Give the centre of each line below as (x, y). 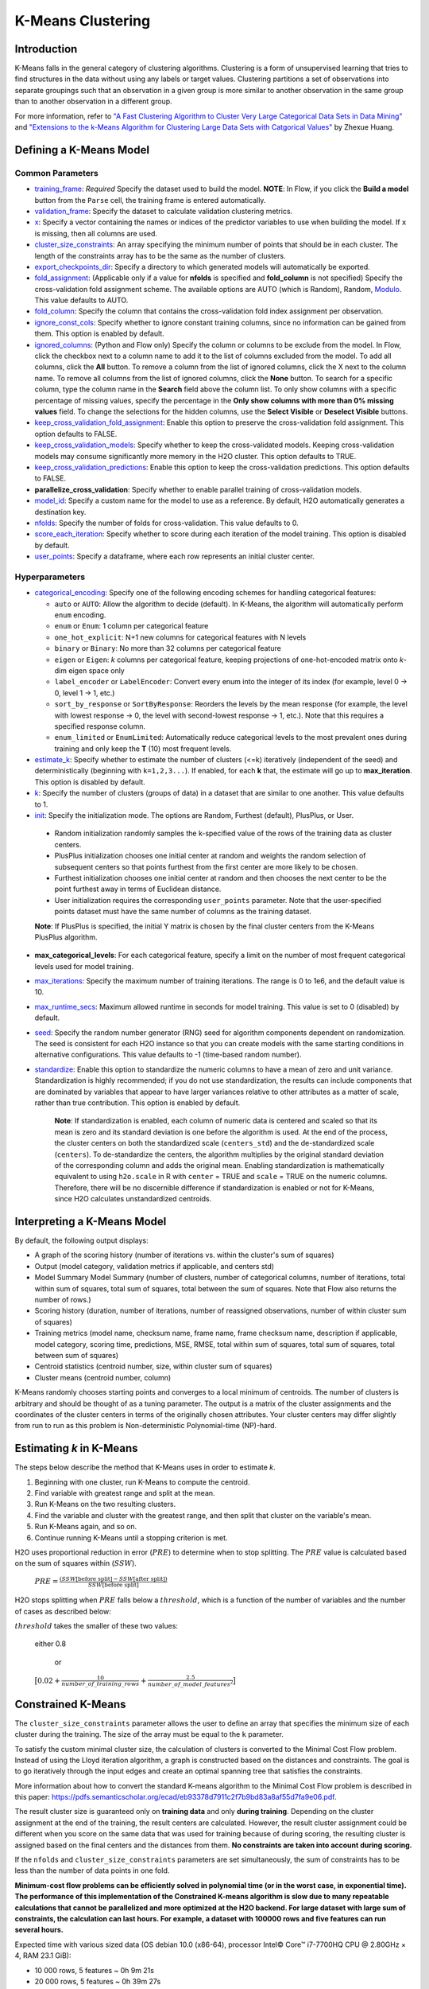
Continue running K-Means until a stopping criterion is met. (131, 1537)
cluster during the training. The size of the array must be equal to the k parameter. (149, 1734)
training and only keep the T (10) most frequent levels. (143, 749)
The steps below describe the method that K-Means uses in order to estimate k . (145, 1467)
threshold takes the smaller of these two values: (97, 1625)
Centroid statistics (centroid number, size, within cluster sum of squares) (154, 1366)
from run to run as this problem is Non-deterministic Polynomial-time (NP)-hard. (146, 1426)
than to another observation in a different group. (93, 101)
